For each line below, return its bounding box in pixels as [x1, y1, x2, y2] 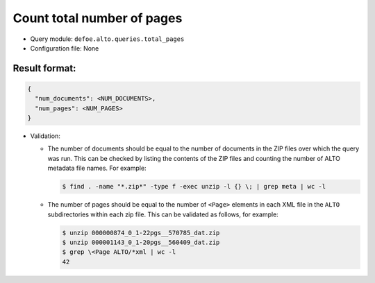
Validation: [30, 132, 60, 140]
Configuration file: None [30, 44, 99, 52]
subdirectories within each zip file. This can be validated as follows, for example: [47, 210, 279, 218]
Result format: [12, 62, 76, 74]
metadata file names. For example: [47, 164, 147, 173]
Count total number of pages [12, 10, 183, 26]
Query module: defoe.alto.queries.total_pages [30, 35, 185, 43]
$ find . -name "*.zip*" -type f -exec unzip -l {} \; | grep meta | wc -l [62, 182, 326, 191]
